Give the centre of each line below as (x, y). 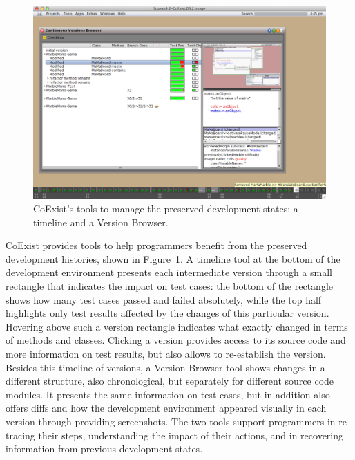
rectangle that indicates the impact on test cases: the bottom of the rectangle (169, 286)
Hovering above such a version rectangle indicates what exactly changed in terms (177, 326)
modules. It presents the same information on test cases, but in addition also (168, 394)
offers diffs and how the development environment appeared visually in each (166, 408)
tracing (20, 435)
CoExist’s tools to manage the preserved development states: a (166, 209)
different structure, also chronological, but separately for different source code (170, 381)
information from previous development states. (104, 449)
